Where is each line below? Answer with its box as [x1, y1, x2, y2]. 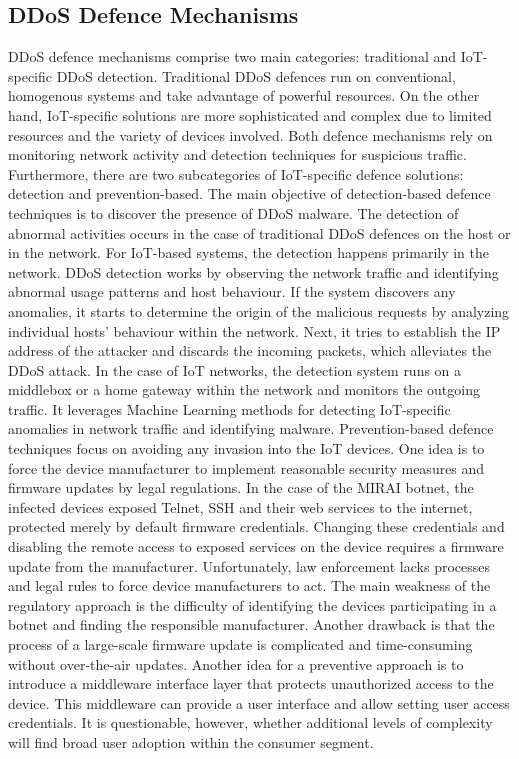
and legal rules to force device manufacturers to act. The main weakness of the [8, 575, 491, 596]
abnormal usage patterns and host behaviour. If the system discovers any [8, 281, 456, 302]
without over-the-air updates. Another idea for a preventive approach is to [8, 653, 464, 674]
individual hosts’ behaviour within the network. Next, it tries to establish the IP [8, 320, 501, 341]
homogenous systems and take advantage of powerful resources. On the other [8, 85, 480, 106]
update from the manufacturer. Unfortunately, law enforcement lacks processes [8, 555, 490, 576]
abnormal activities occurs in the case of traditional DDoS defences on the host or [8, 222, 511, 243]
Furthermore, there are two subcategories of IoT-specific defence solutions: [8, 163, 464, 184]
